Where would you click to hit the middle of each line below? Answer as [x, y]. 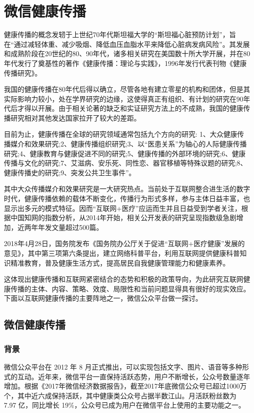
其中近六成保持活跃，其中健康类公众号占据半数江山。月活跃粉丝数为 [127, 395]
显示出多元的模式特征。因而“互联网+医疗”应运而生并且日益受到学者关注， [123, 208]
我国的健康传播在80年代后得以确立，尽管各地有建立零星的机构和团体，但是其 [127, 89]
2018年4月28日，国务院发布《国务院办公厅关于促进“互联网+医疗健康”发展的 [125, 243]
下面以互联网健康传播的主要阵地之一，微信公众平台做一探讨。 [103, 298]
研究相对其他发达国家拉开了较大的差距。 [75, 117]
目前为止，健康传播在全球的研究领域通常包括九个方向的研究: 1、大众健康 [121, 134]
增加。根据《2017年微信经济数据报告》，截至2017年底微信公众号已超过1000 [122, 386]
